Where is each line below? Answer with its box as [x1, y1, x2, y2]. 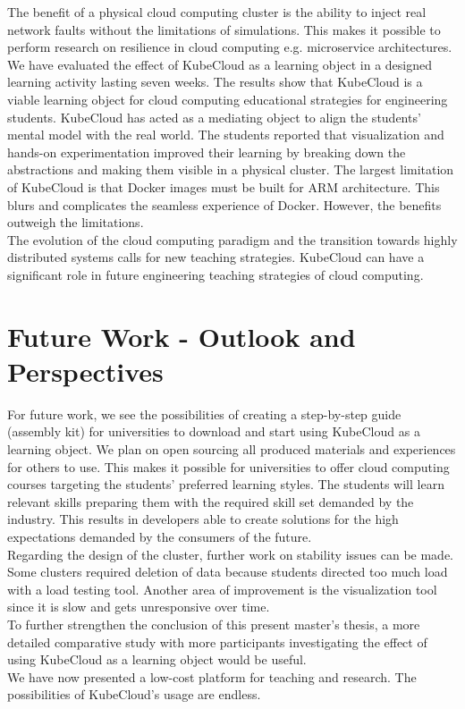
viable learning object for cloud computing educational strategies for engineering [7, 89, 448, 108]
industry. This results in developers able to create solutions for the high [7, 510, 399, 528]
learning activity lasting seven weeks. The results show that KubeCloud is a [7, 72, 423, 91]
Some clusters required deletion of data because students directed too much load [7, 562, 448, 581]
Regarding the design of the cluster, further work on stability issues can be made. [7, 544, 454, 563]
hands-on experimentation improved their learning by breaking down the [7, 142, 406, 161]
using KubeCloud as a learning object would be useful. [7, 650, 307, 669]
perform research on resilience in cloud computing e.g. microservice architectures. [7, 38, 452, 56]
